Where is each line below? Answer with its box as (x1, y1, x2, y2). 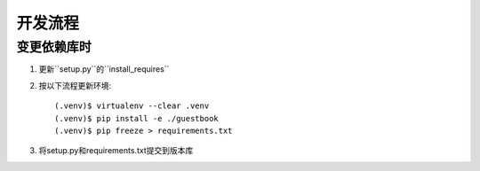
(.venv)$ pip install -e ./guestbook (54, 113, 220, 123)
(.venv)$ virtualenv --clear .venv (54, 101, 210, 111)
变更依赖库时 (16, 39, 92, 55)
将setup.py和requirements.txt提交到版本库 (38, 145, 194, 156)
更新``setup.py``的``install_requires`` (38, 64, 170, 74)
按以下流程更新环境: (38, 80, 112, 90)
